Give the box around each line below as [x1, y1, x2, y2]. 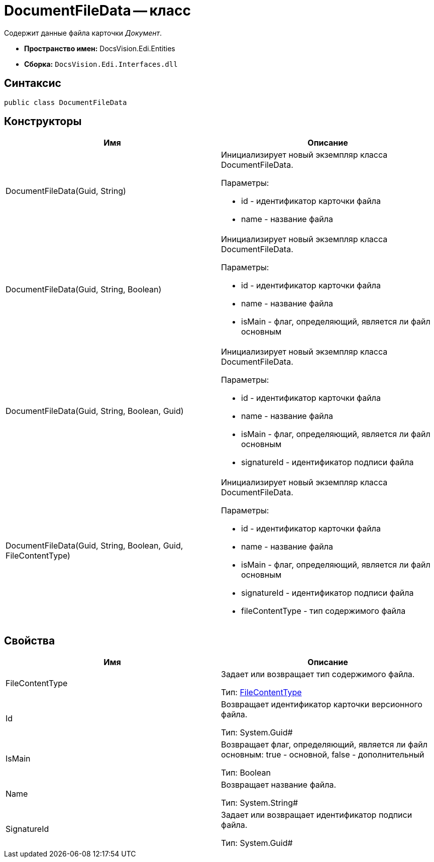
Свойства [4, 634, 55, 647]
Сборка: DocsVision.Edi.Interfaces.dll [24, 59, 178, 68]
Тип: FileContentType [221, 687, 302, 698]
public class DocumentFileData [4, 98, 127, 106]
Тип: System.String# [221, 798, 298, 808]
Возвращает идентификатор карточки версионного [221, 699, 422, 710]
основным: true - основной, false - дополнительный [221, 749, 424, 760]
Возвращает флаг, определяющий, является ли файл [221, 739, 427, 750]
